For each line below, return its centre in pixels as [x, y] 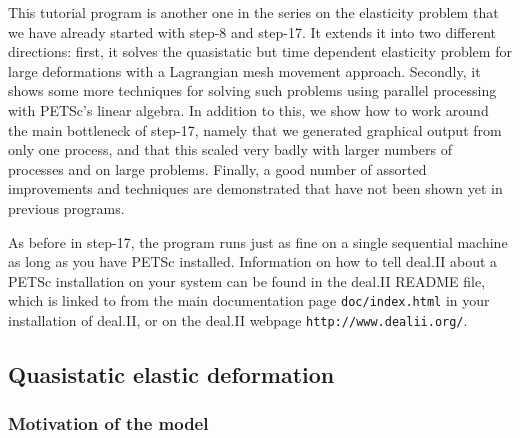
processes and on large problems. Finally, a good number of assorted [217, 168]
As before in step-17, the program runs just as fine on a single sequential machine [258, 241]
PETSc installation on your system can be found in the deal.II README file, [247, 280]
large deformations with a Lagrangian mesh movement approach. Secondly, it [244, 70]
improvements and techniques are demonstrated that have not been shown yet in [255, 188]
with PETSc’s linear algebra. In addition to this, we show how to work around [248, 109]
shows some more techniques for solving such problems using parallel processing [252, 90]
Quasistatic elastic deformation [171, 374]
